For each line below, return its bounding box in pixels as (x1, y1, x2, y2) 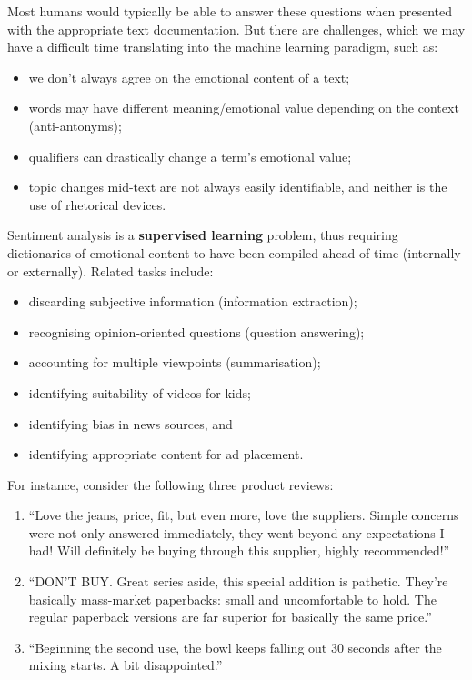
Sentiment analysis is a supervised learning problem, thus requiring (7, 225, 398, 245)
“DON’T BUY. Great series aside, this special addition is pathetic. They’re (28, 572, 448, 591)
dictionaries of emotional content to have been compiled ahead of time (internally (7, 243, 461, 262)
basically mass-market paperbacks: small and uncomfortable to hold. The (28, 589, 437, 608)
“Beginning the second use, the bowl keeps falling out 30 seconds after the (28, 637, 442, 656)
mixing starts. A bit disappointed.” (28, 655, 223, 675)
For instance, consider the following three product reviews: (7, 475, 334, 494)
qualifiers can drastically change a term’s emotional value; (28, 146, 352, 165)
